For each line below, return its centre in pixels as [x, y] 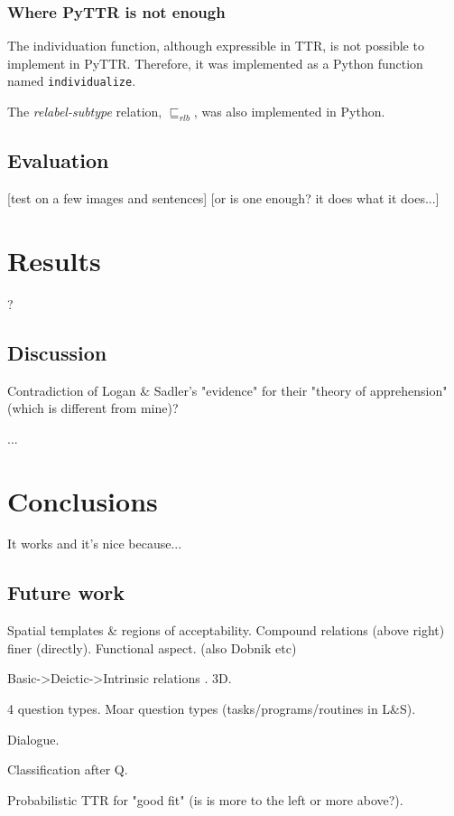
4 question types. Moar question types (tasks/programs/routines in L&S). [212, 709]
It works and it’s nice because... [95, 544]
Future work [66, 592]
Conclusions [83, 500]
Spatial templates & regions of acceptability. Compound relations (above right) [226, 630]
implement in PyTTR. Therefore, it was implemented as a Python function [215, 63]
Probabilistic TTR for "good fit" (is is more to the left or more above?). [205, 799]
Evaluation [58, 160]
